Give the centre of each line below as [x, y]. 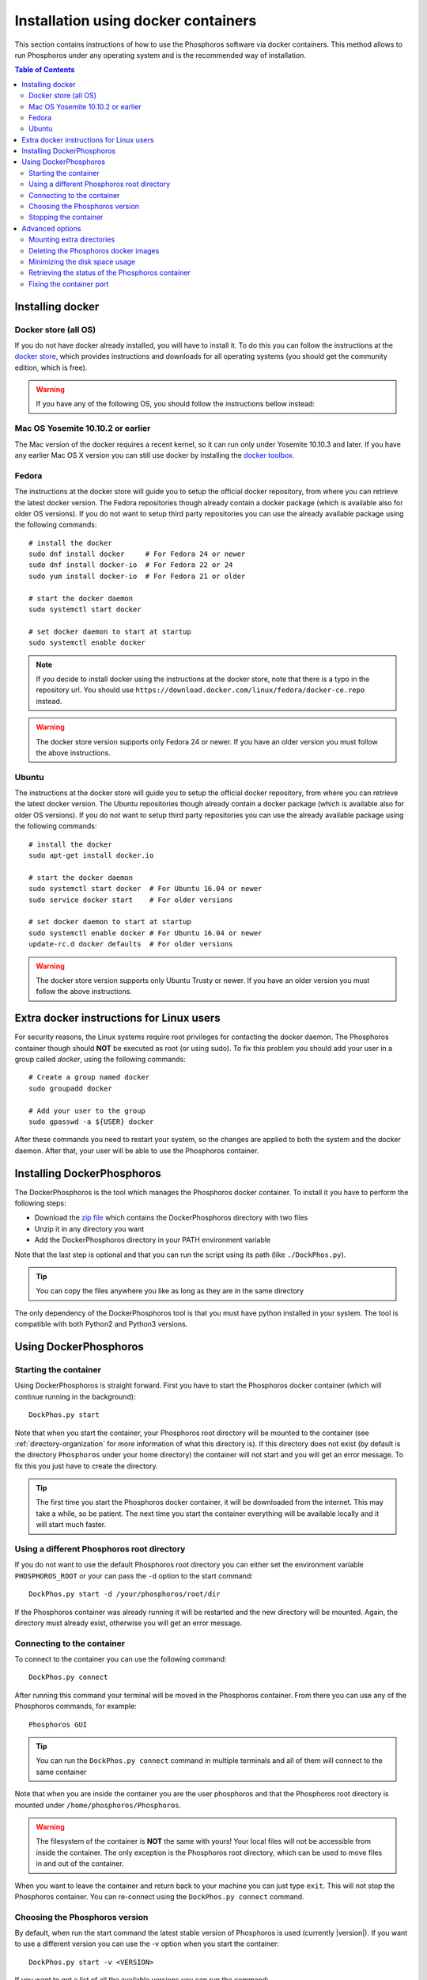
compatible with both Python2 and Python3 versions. [101, 1324]
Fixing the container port [69, 284]
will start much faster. [71, 1525]
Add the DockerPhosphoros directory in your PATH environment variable [153, 1240]
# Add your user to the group [87, 1110]
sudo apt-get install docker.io [91, 856]
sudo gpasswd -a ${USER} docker [91, 1121]
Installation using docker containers [136, 21]
